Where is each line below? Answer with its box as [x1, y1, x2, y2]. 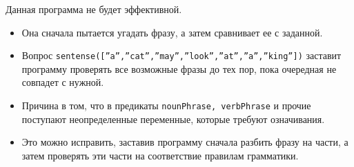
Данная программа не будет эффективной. [6, 1, 182, 16]
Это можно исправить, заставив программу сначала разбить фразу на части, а [21, 135, 348, 149]
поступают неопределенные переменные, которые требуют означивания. [21, 111, 325, 126]
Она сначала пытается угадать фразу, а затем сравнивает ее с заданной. [21, 25, 323, 39]
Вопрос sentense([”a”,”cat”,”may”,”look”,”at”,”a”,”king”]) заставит [21, 48, 342, 63]
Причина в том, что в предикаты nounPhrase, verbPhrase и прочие [21, 98, 311, 112]
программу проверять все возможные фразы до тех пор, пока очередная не [21, 61, 337, 76]
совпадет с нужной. [21, 75, 104, 89]
